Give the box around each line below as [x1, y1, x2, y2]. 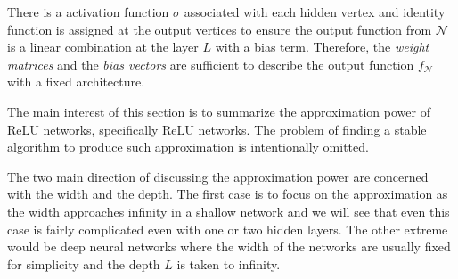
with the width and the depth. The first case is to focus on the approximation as [7, 185, 448, 203]
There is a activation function [7, 3, 169, 21]
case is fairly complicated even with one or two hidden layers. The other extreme [7, 219, 448, 238]
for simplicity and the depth [7, 254, 160, 273]
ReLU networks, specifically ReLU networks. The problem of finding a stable [7, 119, 427, 138]
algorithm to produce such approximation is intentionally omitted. [7, 137, 369, 156]
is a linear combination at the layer [7, 37, 199, 56]
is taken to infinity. [176, 254, 281, 273]
